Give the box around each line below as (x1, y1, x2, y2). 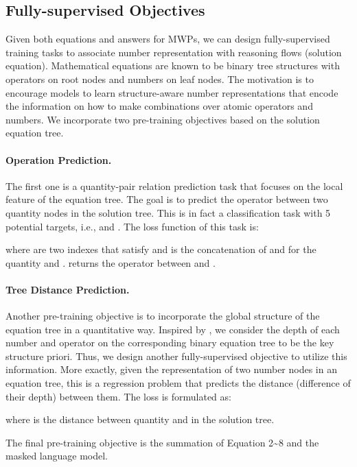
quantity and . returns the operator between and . (5, 255, 216, 270)
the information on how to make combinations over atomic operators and (5, 99, 313, 113)
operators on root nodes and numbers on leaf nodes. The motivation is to (5, 71, 314, 86)
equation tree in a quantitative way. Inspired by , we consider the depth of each (5, 322, 340, 336)
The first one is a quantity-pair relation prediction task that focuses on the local (5, 178, 343, 193)
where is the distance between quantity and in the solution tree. (5, 412, 275, 427)
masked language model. (5, 448, 108, 463)
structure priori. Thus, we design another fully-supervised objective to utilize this (5, 348, 347, 363)
